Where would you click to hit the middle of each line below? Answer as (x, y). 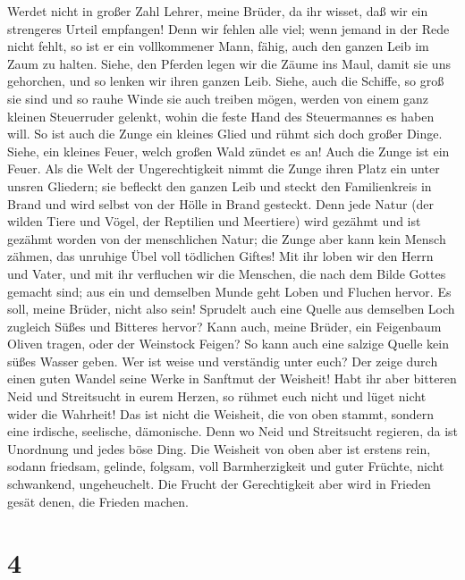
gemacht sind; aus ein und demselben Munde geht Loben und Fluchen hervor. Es (229, 291)
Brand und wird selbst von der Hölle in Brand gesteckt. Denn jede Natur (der (221, 203)
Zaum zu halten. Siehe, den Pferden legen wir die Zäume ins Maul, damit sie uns (229, 63)
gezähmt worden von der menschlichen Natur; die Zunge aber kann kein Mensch (227, 238)
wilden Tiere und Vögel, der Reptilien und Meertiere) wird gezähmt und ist (214, 221)
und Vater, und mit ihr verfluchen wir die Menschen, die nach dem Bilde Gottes (227, 273)
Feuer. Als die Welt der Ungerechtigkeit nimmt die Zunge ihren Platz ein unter (224, 168)
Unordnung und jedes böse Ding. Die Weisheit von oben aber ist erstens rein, (219, 448)
